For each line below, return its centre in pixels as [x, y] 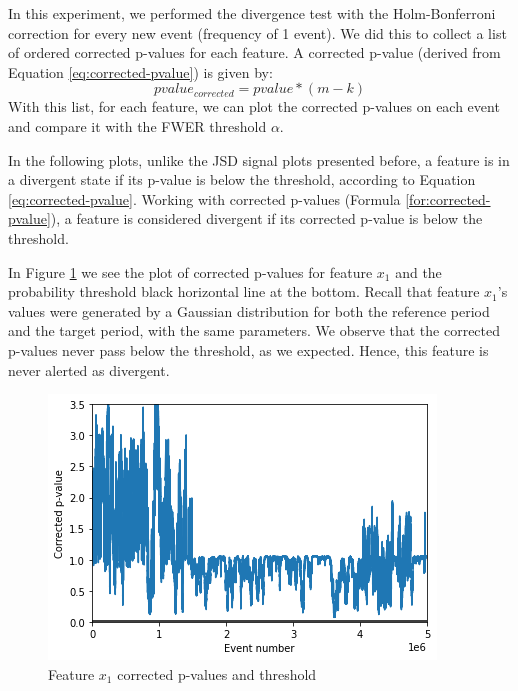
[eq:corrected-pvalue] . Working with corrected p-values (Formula [204, 198]
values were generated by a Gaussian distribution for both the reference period [249, 310]
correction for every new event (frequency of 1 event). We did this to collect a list [257, 32]
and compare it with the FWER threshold [137, 125]
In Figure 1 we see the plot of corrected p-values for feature [190, 271]
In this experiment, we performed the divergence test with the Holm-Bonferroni [252, 13]
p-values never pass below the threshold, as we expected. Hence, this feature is [248, 349]
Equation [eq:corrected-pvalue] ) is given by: [140, 71]
